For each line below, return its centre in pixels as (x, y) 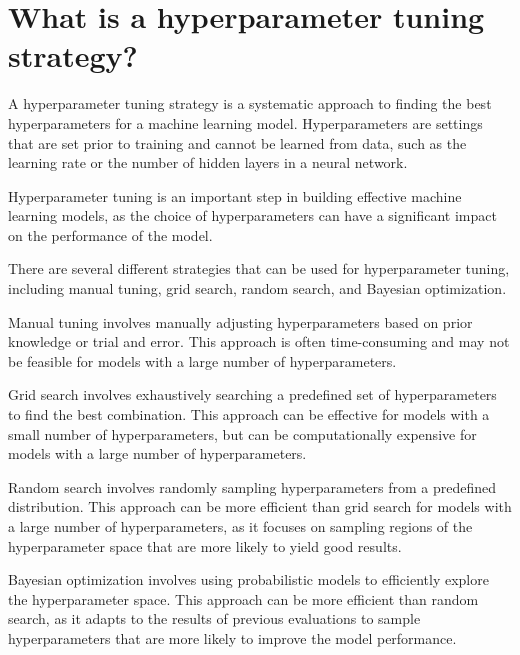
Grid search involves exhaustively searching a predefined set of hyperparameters (252, 394)
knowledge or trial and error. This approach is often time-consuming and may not (259, 341)
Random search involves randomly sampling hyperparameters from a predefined (252, 486)
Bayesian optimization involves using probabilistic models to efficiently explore (248, 579)
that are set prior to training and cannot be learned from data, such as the (237, 142)
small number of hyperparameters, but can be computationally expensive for (242, 433)
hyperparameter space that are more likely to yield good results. (205, 545)
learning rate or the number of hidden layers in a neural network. (208, 162)
